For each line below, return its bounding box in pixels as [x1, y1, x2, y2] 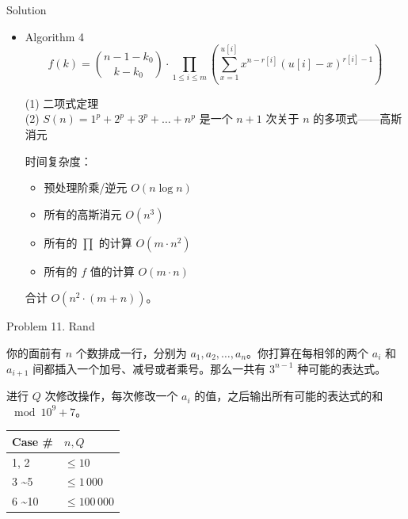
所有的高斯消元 [44, 205, 122, 222]
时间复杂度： [25, 152, 92, 169]
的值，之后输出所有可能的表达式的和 [194, 387, 383, 404]
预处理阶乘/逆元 [44, 179, 128, 196]
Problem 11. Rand [6, 318, 95, 334]
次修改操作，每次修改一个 [44, 387, 178, 404]
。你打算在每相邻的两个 [246, 345, 369, 361]
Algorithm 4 [25, 28, 85, 44]
